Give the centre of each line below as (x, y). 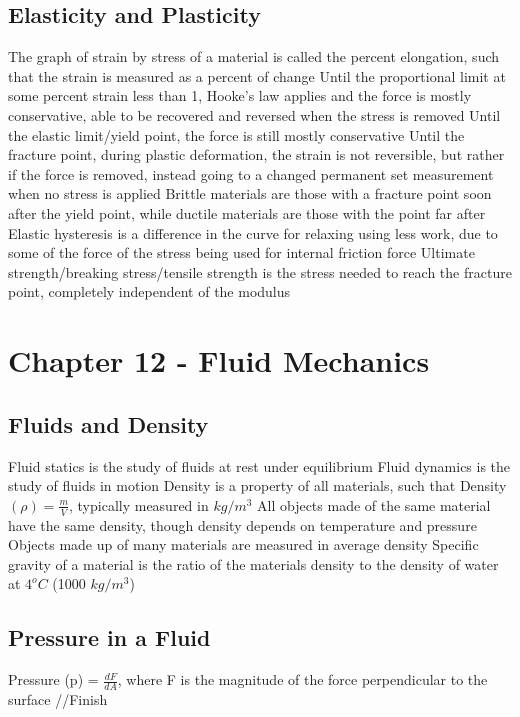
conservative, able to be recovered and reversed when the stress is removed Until (254, 114)
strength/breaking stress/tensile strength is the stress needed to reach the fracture (260, 271)
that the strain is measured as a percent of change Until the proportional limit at (257, 75)
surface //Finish (58, 698)
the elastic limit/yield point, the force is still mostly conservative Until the (236, 134)
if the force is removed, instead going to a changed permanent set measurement (251, 173)
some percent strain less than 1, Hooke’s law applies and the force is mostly (240, 95)
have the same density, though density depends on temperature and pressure (242, 524)
